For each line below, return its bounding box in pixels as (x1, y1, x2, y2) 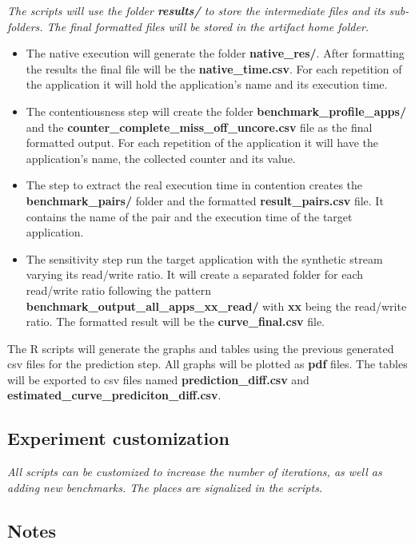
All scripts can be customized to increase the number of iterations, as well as (7, 463, 382, 480)
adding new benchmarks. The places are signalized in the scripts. (7, 478, 323, 495)
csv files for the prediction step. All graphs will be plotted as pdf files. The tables (7, 355, 408, 372)
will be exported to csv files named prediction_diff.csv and (7, 371, 309, 387)
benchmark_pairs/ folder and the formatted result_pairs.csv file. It (26, 192, 384, 208)
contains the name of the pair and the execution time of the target (26, 208, 353, 224)
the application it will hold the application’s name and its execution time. (26, 76, 388, 93)
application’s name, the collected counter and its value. (26, 149, 296, 166)
